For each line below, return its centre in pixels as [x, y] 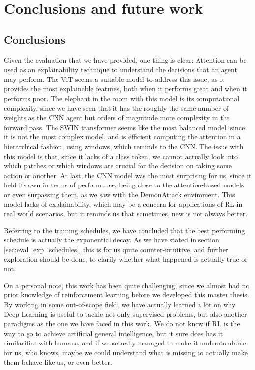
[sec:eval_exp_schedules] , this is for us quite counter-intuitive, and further [116, 249]
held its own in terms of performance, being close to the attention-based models [124, 185]
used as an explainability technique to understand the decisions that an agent [121, 69]
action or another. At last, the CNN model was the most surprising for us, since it [128, 175]
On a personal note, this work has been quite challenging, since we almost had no [127, 285]
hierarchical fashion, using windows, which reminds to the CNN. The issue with [124, 146]
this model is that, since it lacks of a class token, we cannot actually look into [121, 156]
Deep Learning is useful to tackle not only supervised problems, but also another [126, 314]
